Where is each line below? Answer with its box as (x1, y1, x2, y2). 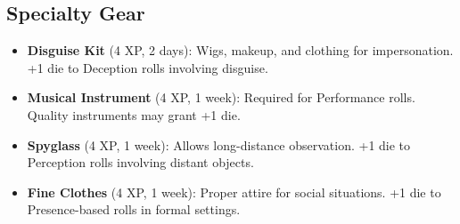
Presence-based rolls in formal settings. (27, 200, 241, 219)
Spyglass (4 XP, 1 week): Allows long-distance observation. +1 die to (27, 135, 411, 154)
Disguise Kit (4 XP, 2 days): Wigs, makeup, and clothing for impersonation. (27, 41, 454, 60)
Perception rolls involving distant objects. (27, 153, 254, 172)
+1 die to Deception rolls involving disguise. (27, 58, 268, 76)
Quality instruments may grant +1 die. (27, 105, 241, 124)
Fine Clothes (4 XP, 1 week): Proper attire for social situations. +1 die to (27, 182, 441, 201)
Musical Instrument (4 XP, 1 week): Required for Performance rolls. (27, 88, 415, 107)
